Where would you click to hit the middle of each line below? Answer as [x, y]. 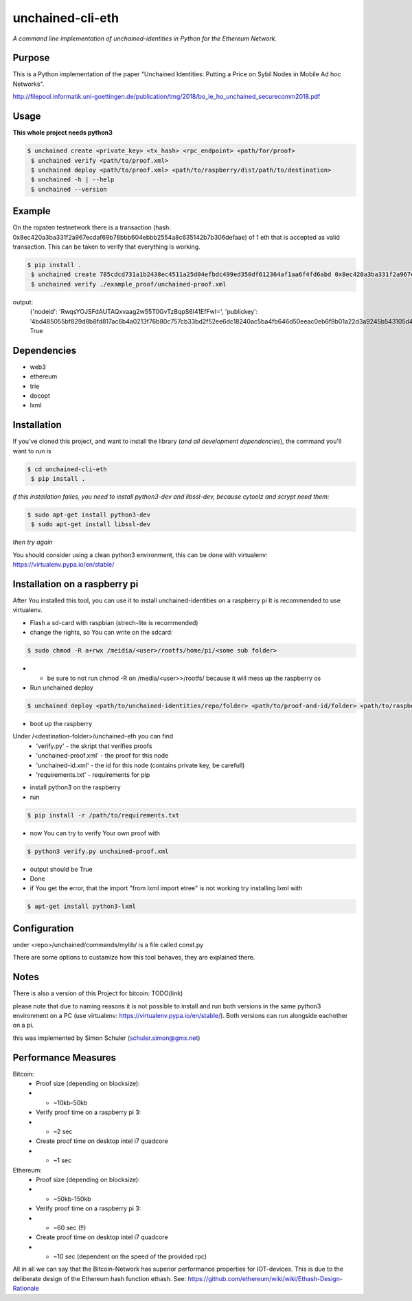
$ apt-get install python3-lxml [82, 906]
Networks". [28, 84]
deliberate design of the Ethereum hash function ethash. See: [100, 1278]
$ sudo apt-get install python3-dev [89, 515]
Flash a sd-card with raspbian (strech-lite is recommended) [114, 622]
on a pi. [23, 1025]
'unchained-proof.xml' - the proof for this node [102, 756]
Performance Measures [65, 1057]
